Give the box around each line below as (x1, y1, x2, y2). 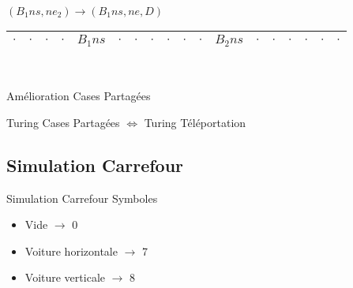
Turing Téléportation (144, 114, 246, 130)
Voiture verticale (24, 269, 105, 286)
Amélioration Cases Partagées (6, 88, 151, 104)
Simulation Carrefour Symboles (6, 189, 158, 206)
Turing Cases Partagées (6, 114, 120, 130)
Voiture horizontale (24, 242, 118, 259)
